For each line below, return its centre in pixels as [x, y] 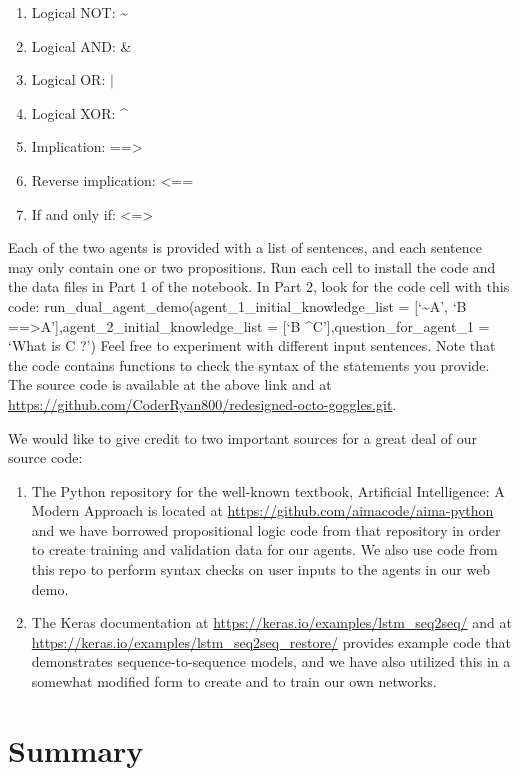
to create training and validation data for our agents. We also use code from [264, 549]
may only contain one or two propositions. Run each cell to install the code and [252, 266]
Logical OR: [68, 79]
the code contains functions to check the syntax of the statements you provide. [249, 364]
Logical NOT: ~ [80, 12]
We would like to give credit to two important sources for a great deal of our [242, 437]
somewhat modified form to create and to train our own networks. [234, 681]
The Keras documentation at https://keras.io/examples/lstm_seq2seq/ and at [271, 622]
